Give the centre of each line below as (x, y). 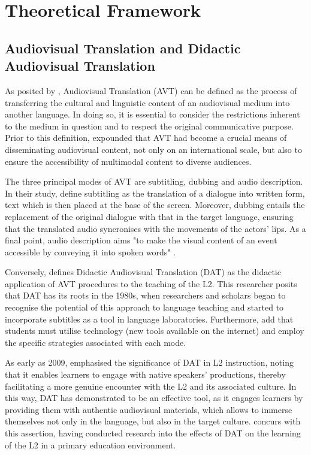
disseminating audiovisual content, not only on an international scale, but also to (153, 149)
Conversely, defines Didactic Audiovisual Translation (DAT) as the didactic (143, 272)
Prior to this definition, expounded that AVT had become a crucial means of (146, 138)
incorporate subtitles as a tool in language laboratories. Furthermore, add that (149, 319)
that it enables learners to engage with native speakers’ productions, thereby (145, 374)
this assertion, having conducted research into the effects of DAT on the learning (153, 433)
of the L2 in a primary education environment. (90, 445)
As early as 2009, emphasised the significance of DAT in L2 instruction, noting (149, 362)
